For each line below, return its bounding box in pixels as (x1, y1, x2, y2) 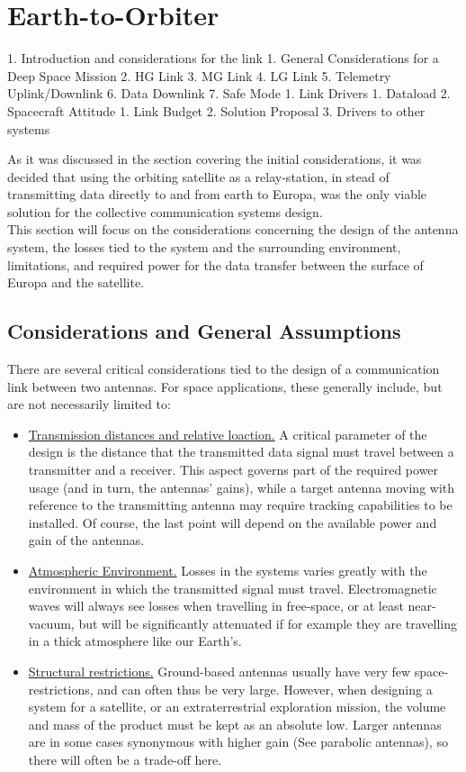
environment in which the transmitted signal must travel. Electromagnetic (28, 578, 437, 597)
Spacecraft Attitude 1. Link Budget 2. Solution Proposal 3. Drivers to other (7, 101, 426, 120)
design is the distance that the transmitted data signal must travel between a (28, 442, 454, 461)
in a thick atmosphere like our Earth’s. (28, 631, 242, 650)
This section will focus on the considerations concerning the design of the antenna (7, 220, 459, 239)
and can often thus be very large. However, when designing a (97, 679, 433, 698)
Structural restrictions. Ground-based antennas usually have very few (28, 661, 411, 680)
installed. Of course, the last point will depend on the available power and (28, 513, 437, 531)
